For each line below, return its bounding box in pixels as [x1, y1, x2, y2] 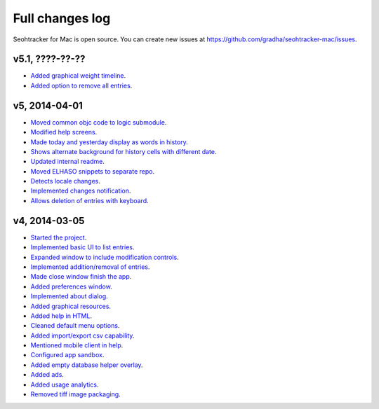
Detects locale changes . [30, 177, 101, 186]
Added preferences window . [30, 282, 112, 291]
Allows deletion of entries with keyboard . [30, 196, 149, 204]
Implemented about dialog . [30, 292, 108, 300]
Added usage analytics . [30, 380, 99, 389]
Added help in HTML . [30, 312, 93, 320]
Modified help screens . [30, 128, 98, 137]
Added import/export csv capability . [30, 331, 135, 340]
